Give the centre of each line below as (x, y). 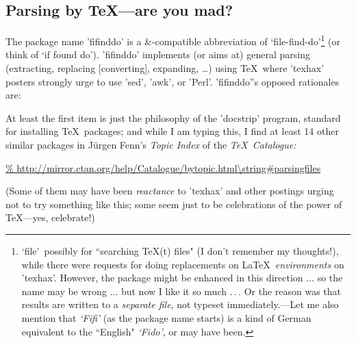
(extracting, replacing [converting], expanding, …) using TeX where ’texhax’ (165, 68)
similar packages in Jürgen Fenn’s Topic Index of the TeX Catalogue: (151, 145)
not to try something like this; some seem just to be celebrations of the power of (174, 204)
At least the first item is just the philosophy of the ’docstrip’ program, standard (173, 117)
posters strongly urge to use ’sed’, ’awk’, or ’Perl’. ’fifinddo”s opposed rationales (173, 81)
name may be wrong (64, 291)
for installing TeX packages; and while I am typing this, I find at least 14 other (172, 131)
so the (330, 278)
